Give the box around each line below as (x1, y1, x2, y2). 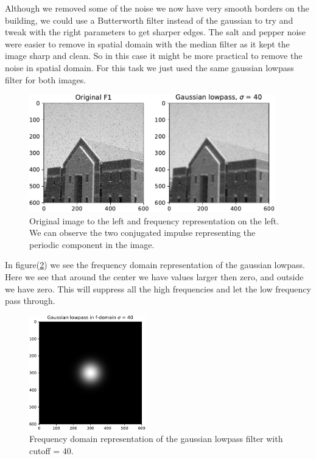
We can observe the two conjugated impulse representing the (29, 226, 256, 239)
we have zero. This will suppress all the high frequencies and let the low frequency (5, 282, 311, 295)
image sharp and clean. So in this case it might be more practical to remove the (5, 49, 303, 62)
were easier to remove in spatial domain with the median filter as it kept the (5, 37, 290, 50)
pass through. (5, 294, 55, 307)
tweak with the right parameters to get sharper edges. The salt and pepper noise (5, 26, 306, 38)
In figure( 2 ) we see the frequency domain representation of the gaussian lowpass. (5, 258, 305, 271)
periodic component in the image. (29, 238, 155, 250)
